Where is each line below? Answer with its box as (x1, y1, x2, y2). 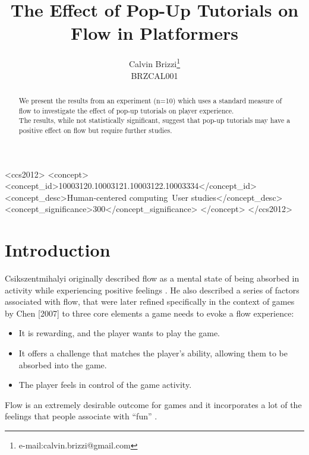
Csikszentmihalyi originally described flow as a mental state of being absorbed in (5, 272, 299, 285)
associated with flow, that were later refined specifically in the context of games (5, 295, 295, 308)
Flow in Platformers (71, 21, 238, 45)
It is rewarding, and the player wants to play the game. (18, 327, 220, 339)
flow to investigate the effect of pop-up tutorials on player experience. (18, 105, 234, 115)
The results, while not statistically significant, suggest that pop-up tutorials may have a (18, 115, 291, 125)
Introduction (5, 238, 111, 262)
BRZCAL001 (131, 69, 178, 81)
